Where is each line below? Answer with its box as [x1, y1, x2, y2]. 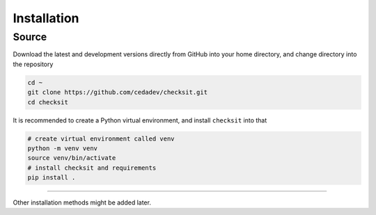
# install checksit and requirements [27, 164, 157, 172]
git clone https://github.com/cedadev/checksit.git [27, 88, 208, 97]
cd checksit [27, 98, 69, 106]
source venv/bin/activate [27, 154, 116, 162]
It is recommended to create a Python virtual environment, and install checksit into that [13, 116, 267, 125]
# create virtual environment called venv [27, 134, 175, 143]
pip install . [27, 174, 76, 182]
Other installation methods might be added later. [13, 198, 151, 207]
